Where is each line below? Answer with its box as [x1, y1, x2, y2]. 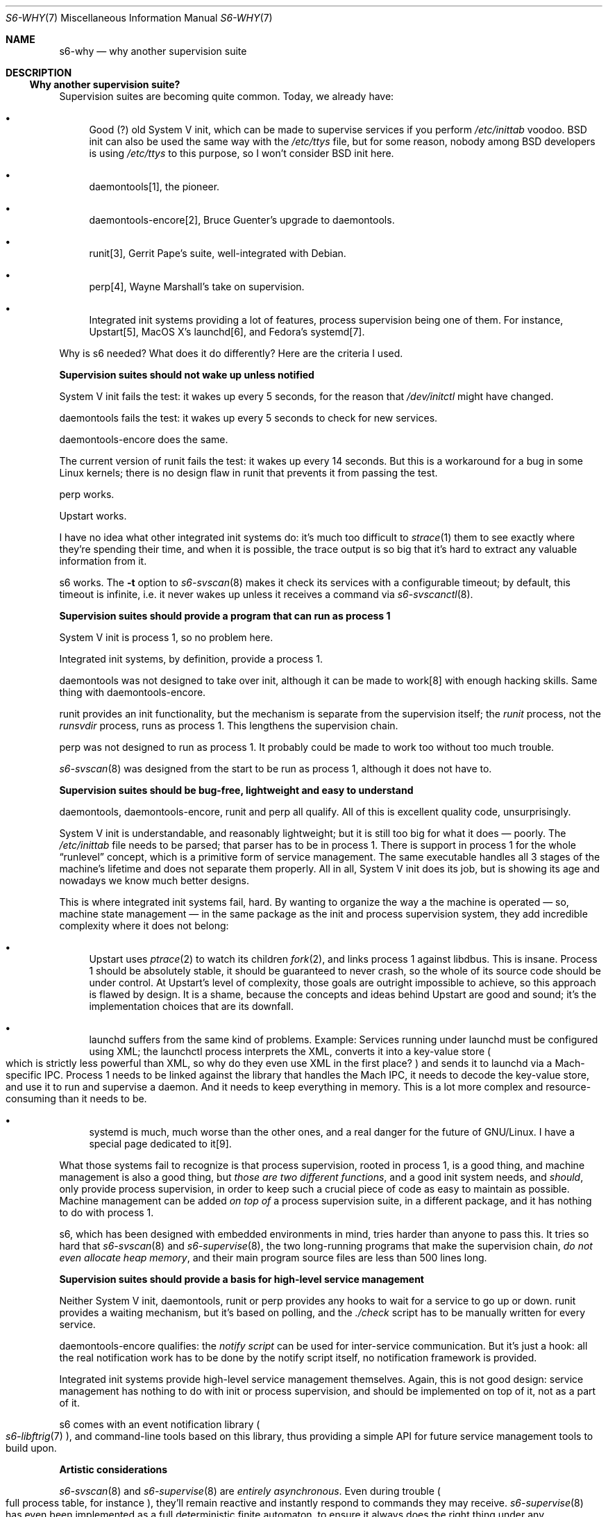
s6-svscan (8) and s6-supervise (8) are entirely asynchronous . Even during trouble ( [59, 1485, 441, 1497]
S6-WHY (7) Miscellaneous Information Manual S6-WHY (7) [6, 12, 273, 24]
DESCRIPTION [6, 67, 72, 78]
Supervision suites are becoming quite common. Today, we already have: [59, 90, 394, 102]
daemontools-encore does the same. [59, 433, 228, 445]
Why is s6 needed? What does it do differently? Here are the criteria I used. [59, 347, 403, 359]
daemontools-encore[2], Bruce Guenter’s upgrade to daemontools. [89, 214, 395, 226]
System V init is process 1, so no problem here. [59, 631, 273, 643]
